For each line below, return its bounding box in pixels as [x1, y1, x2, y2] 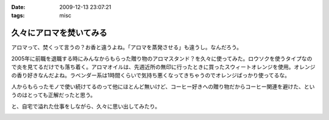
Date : [11, 4, 26, 10]
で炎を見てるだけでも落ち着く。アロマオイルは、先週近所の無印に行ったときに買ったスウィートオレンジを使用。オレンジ [11, 64, 316, 71]
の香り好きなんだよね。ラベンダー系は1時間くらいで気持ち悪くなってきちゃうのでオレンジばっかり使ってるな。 [11, 72, 291, 79]
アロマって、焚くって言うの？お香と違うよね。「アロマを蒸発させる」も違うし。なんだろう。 [11, 44, 242, 51]
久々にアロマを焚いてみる [11, 28, 108, 38]
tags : [11, 12, 25, 19]
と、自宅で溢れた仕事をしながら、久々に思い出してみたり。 [11, 102, 161, 110]
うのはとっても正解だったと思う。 [11, 92, 96, 99]
